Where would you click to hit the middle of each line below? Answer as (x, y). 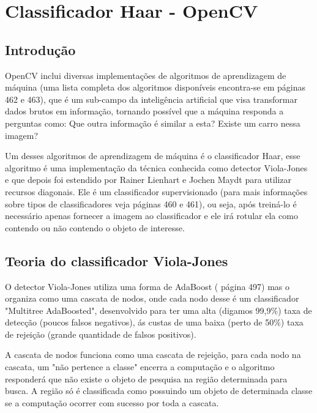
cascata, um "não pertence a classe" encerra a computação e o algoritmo (140, 367)
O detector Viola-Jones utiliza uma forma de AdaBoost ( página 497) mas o (147, 286)
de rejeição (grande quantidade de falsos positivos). (101, 334)
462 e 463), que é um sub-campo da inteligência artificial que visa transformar (151, 99)
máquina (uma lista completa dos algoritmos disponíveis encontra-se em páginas (155, 87)
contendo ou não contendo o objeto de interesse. (95, 227)
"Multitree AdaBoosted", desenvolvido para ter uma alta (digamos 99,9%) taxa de (158, 310)
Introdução (40, 49)
